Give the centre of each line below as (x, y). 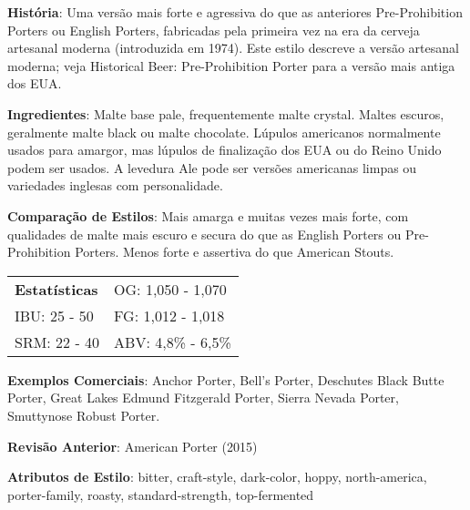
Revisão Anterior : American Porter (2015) (133, 446)
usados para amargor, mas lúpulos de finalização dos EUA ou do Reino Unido (225, 150)
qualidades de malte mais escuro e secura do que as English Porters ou (204, 234)
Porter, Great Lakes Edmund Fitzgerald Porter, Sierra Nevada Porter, (203, 398)
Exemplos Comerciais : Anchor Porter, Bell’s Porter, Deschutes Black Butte (226, 379)
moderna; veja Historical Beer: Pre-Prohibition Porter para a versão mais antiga (231, 65)
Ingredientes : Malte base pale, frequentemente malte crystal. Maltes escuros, (226, 113)
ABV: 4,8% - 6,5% (173, 342)
